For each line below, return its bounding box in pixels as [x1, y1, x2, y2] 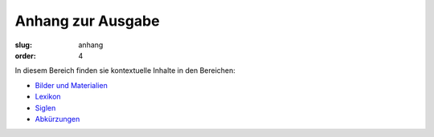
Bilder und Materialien [35, 80, 108, 90]
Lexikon [35, 92, 61, 102]
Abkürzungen [35, 114, 80, 123]
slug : [14, 40, 32, 50]
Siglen [35, 103, 56, 112]
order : [14, 50, 36, 60]
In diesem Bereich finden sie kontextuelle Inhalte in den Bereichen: [14, 66, 236, 75]
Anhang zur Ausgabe [14, 12, 160, 30]
